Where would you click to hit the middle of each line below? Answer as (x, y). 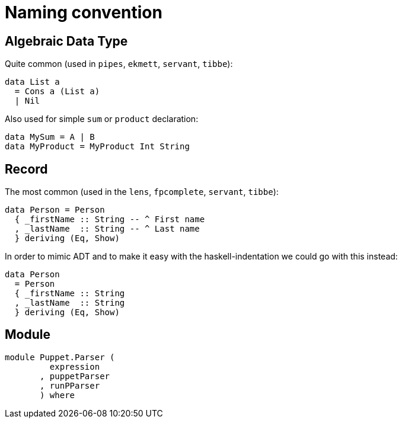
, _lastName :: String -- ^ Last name (107, 229)
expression (75, 366)
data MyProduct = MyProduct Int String (97, 147)
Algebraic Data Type (66, 41)
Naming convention (84, 12)
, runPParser (70, 385)
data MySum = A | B (50, 137)
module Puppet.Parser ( (60, 357)
